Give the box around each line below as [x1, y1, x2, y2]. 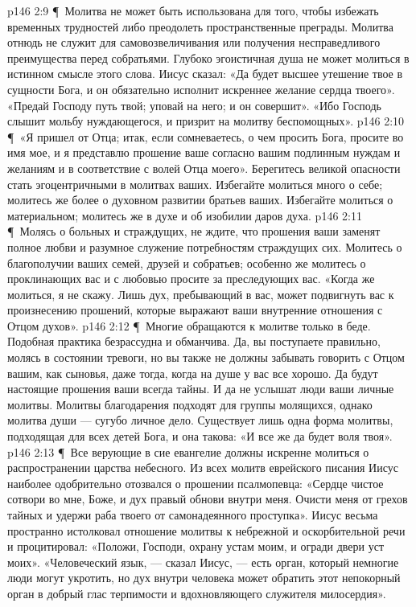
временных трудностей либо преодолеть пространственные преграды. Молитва [7, 18, 393, 35]
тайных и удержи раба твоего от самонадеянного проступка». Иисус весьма [7, 507, 378, 523]
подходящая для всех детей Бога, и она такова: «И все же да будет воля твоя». [7, 428, 393, 445]
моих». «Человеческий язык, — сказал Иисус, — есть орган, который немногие [7, 553, 399, 570]
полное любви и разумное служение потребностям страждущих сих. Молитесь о [7, 238, 402, 255]
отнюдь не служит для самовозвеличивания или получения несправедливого [7, 34, 381, 51]
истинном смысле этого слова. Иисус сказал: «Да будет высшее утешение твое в [7, 65, 403, 82]
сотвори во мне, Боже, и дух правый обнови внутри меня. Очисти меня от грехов [7, 490, 408, 507]
